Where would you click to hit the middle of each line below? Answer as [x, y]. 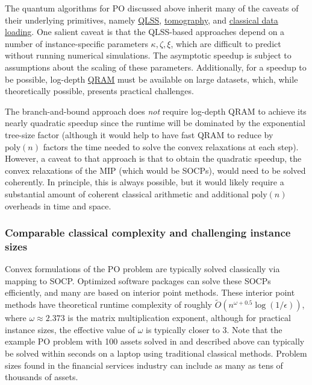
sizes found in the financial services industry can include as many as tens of [144, 365]
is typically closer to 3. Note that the [214, 329]
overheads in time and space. [58, 205]
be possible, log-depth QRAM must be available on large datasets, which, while [151, 79]
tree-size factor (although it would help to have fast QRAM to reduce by [139, 134]
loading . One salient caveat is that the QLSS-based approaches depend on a [145, 32]
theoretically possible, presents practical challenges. [99, 91]
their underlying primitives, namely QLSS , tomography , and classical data [142, 20]
